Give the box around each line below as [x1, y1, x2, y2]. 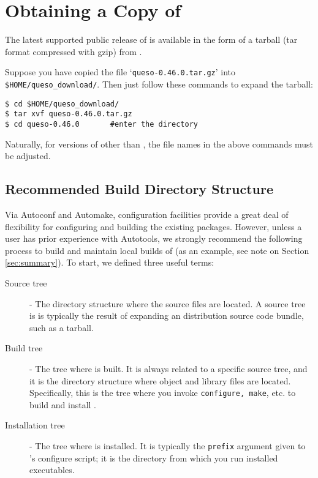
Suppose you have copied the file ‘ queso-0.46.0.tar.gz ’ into [5, 65, 236, 78]
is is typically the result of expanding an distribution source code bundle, [29, 309, 304, 322]
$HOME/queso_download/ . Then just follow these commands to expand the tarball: [5, 77, 313, 90]
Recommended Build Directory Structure [5, 179, 274, 198]
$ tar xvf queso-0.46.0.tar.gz [5, 110, 132, 119]
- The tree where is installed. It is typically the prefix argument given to [29, 439, 306, 452]
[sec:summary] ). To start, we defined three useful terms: [5, 256, 214, 269]
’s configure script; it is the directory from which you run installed [29, 451, 278, 464]
